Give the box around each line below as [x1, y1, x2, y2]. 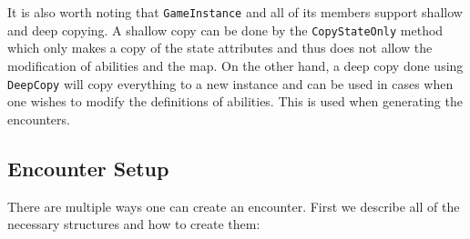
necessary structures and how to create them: [7, 214, 261, 234]
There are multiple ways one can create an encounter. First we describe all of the [7, 196, 460, 215]
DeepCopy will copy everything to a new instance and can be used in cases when [7, 74, 454, 93]
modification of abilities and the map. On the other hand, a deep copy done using [7, 55, 464, 75]
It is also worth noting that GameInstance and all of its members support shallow [7, 3, 463, 21]
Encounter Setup [7, 154, 169, 182]
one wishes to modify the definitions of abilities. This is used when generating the [7, 92, 463, 111]
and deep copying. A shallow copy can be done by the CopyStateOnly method [7, 20, 444, 39]
